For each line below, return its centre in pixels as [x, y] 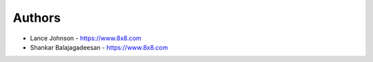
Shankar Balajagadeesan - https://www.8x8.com [99, 47]
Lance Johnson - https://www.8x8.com [86, 38]
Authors [37, 18]
